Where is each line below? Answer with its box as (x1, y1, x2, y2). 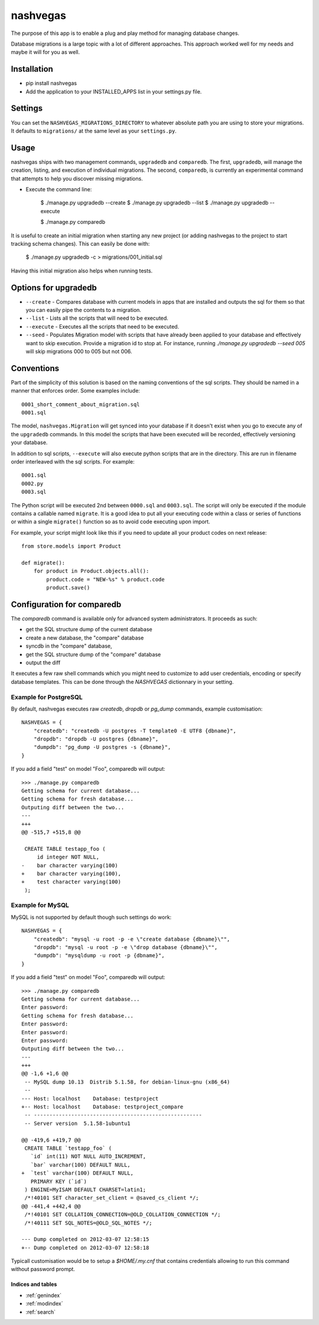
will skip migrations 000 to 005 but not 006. (25, 348, 132, 355)
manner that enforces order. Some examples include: (11, 387, 140, 394)
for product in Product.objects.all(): (33, 568, 149, 574)
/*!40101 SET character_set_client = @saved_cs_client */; (24, 1195, 199, 1201)
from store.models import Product (21, 543, 121, 550)
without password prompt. (11, 1266, 75, 1273)
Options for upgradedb (11, 282, 97, 292)
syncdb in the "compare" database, (25, 642, 112, 649)
